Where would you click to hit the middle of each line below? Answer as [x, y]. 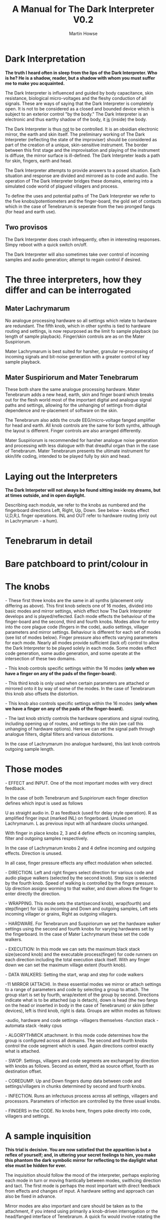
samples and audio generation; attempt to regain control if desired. [73, 259]
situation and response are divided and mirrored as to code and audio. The [82, 176]
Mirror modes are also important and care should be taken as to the [74, 1206]
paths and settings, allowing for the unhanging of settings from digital [76, 405]
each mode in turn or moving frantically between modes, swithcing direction [83, 1181]
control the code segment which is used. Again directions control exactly [80, 1045]
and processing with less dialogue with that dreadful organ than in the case [82, 446]
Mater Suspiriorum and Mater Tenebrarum [72, 377]
